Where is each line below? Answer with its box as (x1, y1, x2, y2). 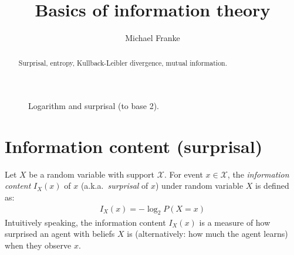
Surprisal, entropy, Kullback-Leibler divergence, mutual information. (18, 57, 228, 67)
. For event (164, 168, 203, 180)
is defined (255, 179, 289, 192)
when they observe (5, 239, 72, 251)
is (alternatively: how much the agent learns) (127, 227, 288, 240)
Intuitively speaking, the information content (5, 216, 166, 228)
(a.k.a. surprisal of (80, 179, 148, 192)
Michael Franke (125, 32, 180, 44)
